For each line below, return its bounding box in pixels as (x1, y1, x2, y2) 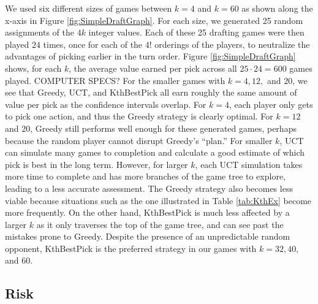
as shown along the (241, 2, 313, 14)
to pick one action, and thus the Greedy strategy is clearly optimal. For (5, 110, 273, 123)
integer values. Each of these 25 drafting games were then (88, 26, 305, 39)
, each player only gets (229, 97, 313, 110)
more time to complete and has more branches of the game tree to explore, (5, 170, 286, 183)
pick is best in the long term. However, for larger (5, 158, 188, 170)
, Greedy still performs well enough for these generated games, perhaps (30, 121, 297, 134)
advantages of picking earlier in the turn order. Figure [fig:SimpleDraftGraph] (5, 50, 296, 63)
